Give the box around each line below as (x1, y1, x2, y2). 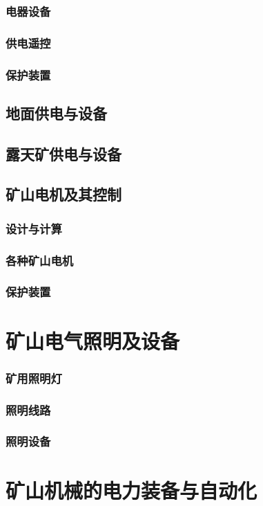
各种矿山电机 (6, 251, 74, 269)
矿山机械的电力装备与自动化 (6, 476, 257, 504)
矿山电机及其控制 (6, 183, 121, 205)
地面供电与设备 (6, 102, 107, 123)
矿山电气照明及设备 (6, 326, 180, 354)
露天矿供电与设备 (6, 143, 121, 164)
